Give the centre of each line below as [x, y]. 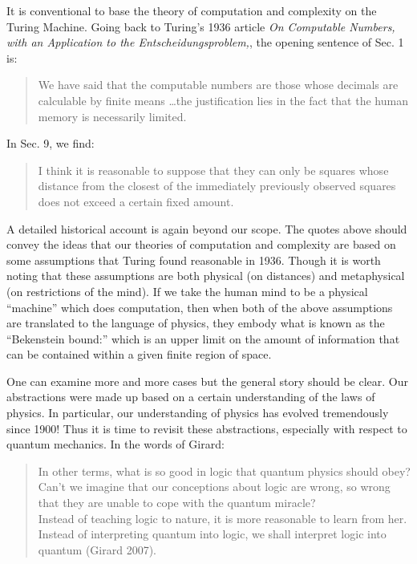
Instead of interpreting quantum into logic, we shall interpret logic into [212, 534]
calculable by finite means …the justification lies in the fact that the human [223, 100]
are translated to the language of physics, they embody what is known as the [196, 323]
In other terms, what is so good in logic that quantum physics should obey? [224, 471]
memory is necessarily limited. [112, 116]
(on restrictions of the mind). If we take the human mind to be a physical [187, 291]
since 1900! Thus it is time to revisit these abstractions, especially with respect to [207, 428]
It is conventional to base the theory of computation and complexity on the [192, 10]
